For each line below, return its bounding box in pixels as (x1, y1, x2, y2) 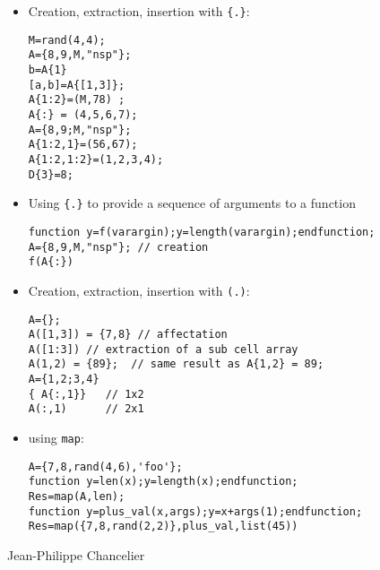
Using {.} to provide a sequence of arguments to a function (28, 194, 356, 212)
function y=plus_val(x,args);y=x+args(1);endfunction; (28, 505, 363, 518)
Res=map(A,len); (28, 490, 125, 504)
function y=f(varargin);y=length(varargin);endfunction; (28, 225, 376, 238)
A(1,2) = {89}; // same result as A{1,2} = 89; (28, 358, 324, 371)
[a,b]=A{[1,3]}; (28, 78, 125, 91)
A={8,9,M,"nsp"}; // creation (28, 240, 209, 254)
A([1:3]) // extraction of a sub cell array (28, 342, 298, 356)
